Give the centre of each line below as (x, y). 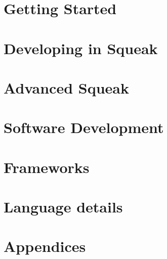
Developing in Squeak (81, 48)
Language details (63, 207)
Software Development (84, 127)
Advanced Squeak (66, 87)
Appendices (45, 246)
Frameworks (47, 167)
